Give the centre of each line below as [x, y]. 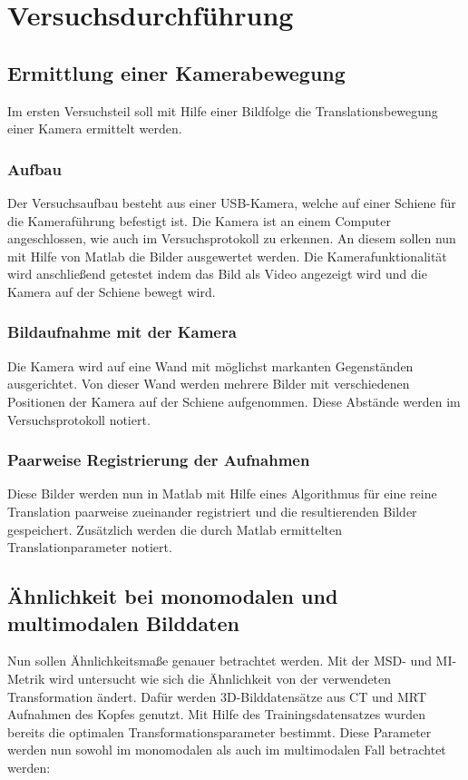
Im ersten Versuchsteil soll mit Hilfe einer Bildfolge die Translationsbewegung [223, 110]
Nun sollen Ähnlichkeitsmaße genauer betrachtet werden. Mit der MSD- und [219, 661]
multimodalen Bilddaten [123, 622]
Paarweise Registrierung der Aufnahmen [159, 460]
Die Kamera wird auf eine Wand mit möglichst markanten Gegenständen [210, 365]
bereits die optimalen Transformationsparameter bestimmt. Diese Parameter [219, 731]
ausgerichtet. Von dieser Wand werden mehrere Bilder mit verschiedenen [209, 384]
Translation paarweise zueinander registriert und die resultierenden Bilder [212, 511]
